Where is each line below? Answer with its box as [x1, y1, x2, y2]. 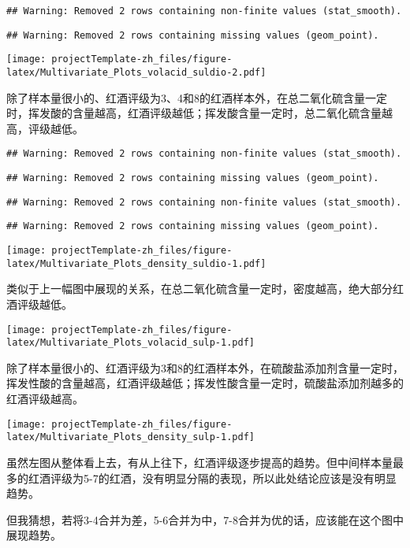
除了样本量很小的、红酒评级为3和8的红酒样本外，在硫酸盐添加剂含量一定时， [6, 359, 404, 376]
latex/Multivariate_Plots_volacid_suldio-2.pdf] [6, 66, 266, 78]
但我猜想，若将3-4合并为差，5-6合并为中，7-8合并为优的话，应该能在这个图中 [6, 511, 404, 528]
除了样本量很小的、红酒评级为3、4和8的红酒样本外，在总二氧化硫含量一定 [6, 89, 387, 106]
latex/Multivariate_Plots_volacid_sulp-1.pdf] [6, 337, 255, 349]
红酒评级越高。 [6, 391, 84, 407]
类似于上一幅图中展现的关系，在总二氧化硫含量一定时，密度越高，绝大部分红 [6, 280, 404, 297]
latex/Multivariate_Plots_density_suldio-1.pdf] [6, 257, 266, 269]
